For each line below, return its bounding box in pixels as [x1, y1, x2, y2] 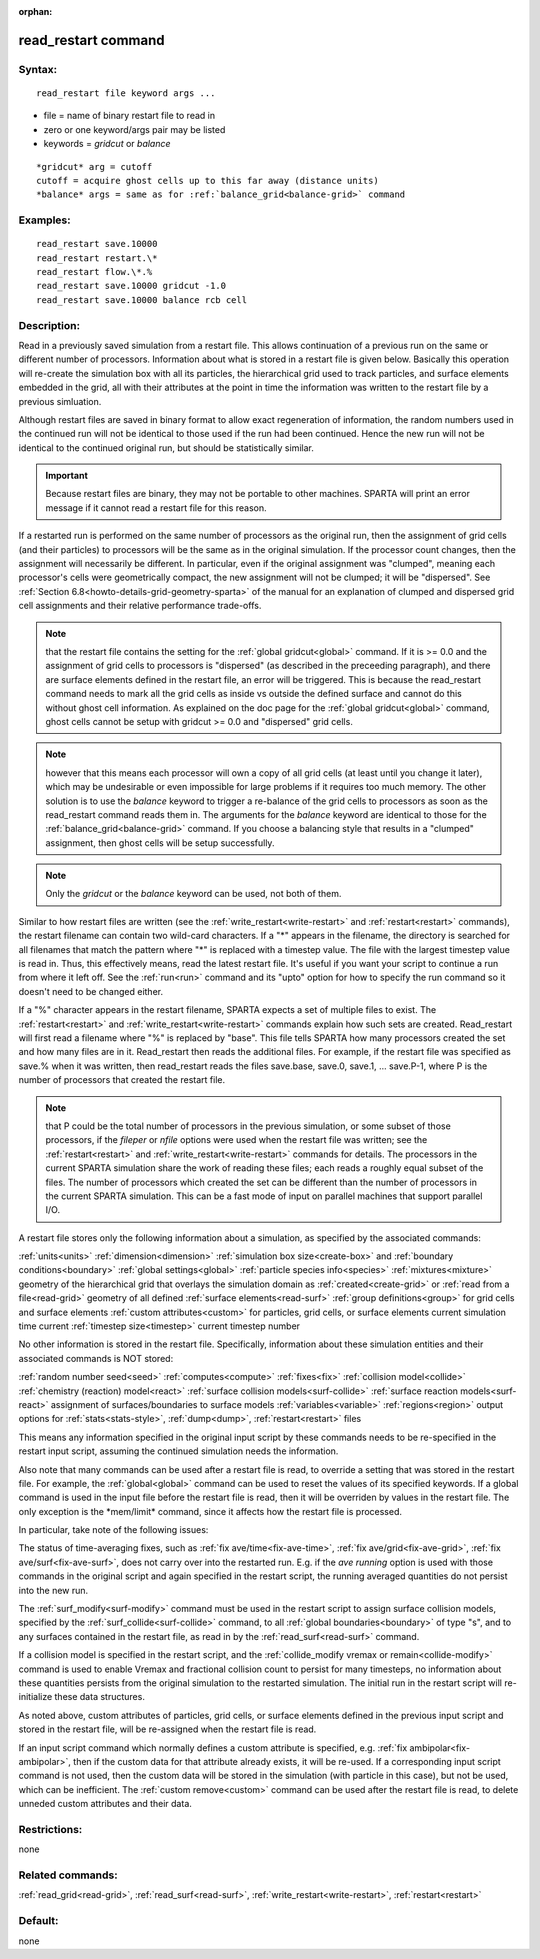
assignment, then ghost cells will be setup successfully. [45, 836, 275, 849]
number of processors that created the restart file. [18, 1074, 225, 1086]
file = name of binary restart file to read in [43, 110, 215, 122]
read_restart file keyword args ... [36, 87, 216, 99]
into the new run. [18, 1584, 89, 1596]
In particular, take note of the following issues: [18, 1524, 209, 1536]
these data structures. [54, 1691, 145, 1703]
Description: [18, 318, 80, 332]
